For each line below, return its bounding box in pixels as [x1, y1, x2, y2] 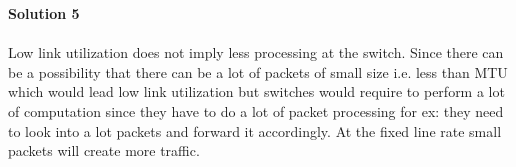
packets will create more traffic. [8, 140, 200, 161]
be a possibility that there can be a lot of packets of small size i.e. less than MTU [8, 61, 508, 82]
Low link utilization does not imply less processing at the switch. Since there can [8, 42, 504, 63]
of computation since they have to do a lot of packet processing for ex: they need [8, 100, 504, 121]
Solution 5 [8, 3, 80, 23]
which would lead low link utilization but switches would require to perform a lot [8, 81, 505, 102]
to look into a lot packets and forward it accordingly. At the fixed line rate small [8, 120, 502, 141]
